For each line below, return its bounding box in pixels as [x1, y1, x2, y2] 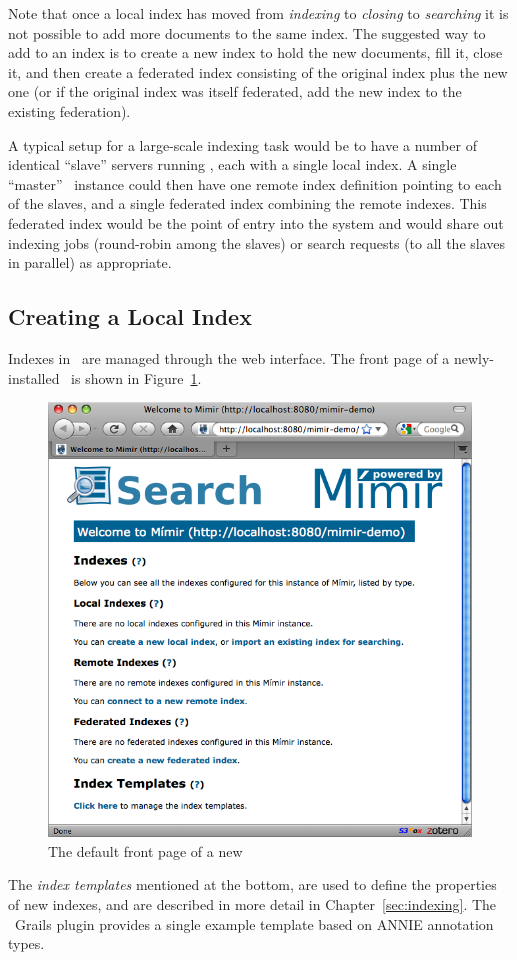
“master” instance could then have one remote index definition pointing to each [8, 173, 502, 194]
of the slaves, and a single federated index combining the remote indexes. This [8, 193, 487, 214]
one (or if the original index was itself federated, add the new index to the [8, 81, 462, 102]
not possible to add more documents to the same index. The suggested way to [8, 22, 486, 43]
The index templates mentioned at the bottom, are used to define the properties [8, 874, 497, 895]
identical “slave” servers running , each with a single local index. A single [8, 154, 457, 175]
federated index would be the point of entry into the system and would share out [8, 212, 504, 233]
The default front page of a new [48, 840, 243, 861]
